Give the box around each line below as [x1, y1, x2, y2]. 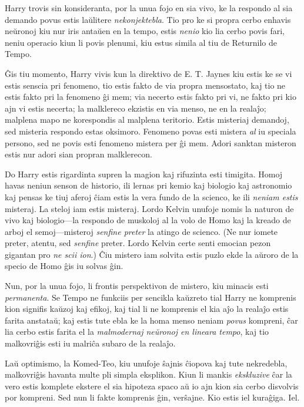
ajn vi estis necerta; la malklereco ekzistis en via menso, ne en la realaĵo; [5, 102, 266, 114]
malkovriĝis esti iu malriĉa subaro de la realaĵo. [5, 337, 176, 349]
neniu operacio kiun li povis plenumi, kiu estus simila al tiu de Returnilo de [5, 36, 278, 48]
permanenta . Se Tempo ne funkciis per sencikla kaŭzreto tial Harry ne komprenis [5, 291, 296, 303]
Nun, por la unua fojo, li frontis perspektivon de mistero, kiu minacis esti [5, 280, 269, 292]
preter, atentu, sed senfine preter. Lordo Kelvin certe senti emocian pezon [5, 237, 271, 249]
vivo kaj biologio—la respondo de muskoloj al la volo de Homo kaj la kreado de [5, 214, 291, 226]
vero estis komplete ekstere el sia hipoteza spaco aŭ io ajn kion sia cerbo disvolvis [5, 379, 299, 392]
